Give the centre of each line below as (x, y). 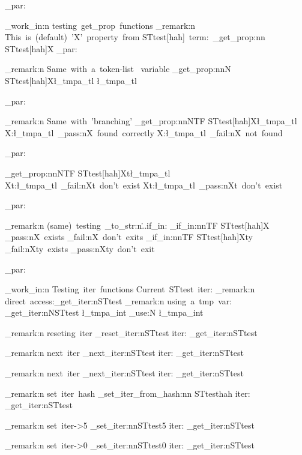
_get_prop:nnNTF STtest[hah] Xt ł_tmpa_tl (88, 173)
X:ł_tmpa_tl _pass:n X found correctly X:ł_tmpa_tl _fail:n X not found (144, 132)
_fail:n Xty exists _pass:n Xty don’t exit (80, 248)
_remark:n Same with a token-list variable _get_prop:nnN (118, 69)
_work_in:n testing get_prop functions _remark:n (100, 25)
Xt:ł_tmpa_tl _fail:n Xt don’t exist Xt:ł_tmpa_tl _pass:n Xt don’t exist (144, 185)
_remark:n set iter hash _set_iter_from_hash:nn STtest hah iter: (128, 393)
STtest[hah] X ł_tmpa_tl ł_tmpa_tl (71, 80)
